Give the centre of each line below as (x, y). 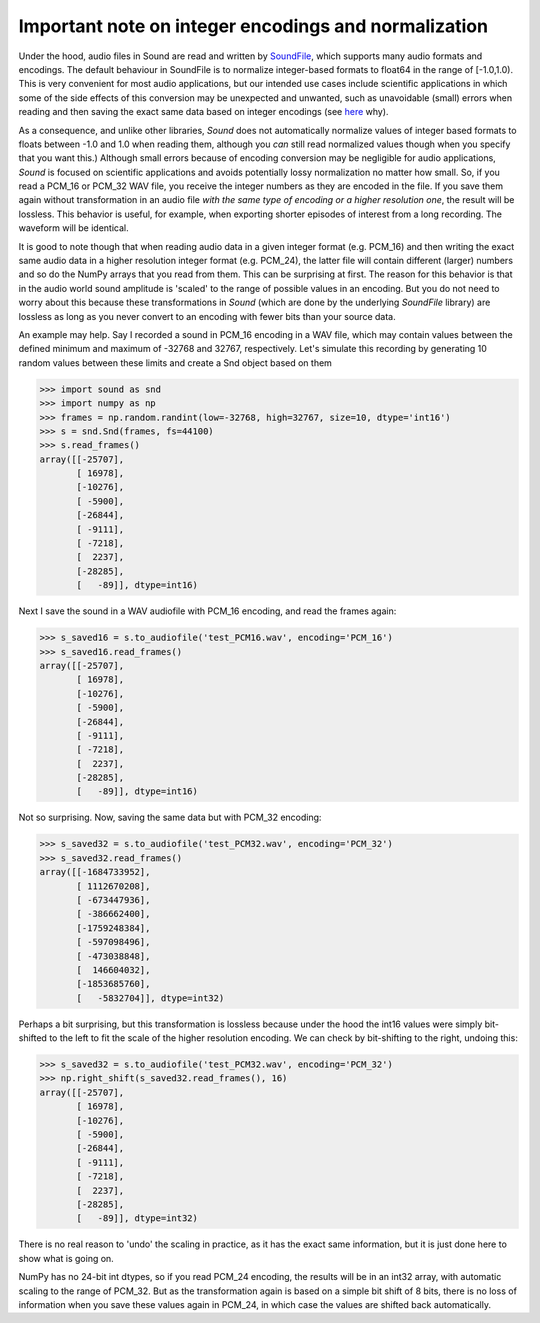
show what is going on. (66, 1258)
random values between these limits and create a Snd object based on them (175, 362)
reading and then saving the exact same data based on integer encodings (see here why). (203, 112)
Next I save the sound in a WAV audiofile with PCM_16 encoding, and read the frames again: (207, 611)
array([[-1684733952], (95, 872)
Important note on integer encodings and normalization (253, 26)
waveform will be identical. (73, 228)
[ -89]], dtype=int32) (137, 1218)
